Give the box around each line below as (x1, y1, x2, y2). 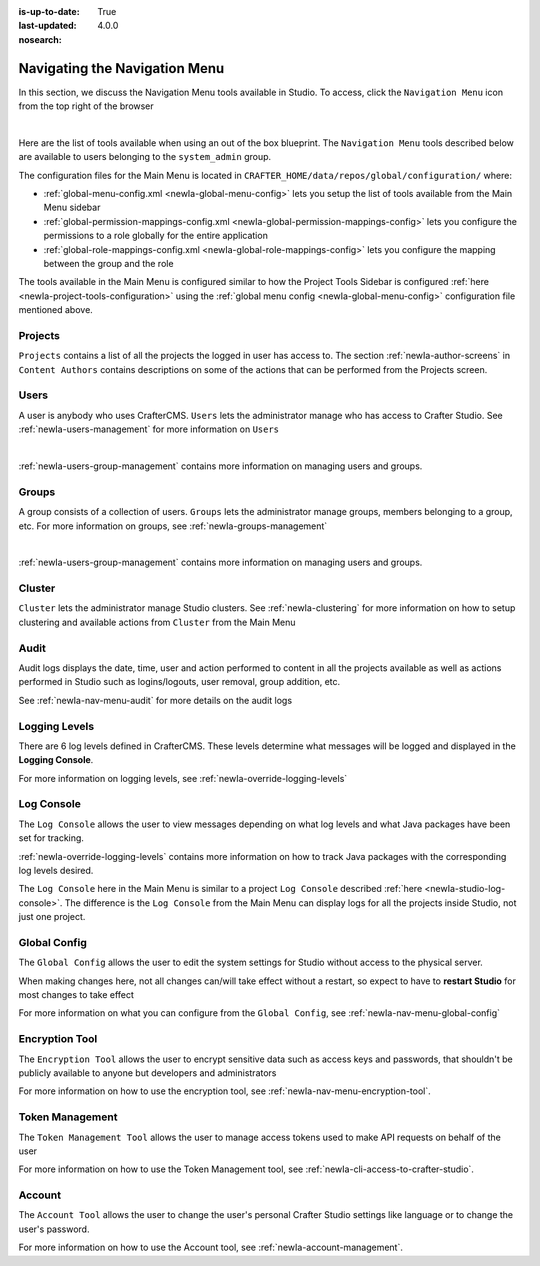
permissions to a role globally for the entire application (43, 230, 269, 242)
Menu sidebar (43, 201, 101, 214)
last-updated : (18, 20, 77, 32)
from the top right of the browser (18, 100, 154, 112)
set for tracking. (18, 832, 85, 844)
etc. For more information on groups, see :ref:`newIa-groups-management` (18, 520, 328, 532)
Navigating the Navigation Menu (18, 60, 225, 77)
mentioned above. (18, 304, 94, 316)
